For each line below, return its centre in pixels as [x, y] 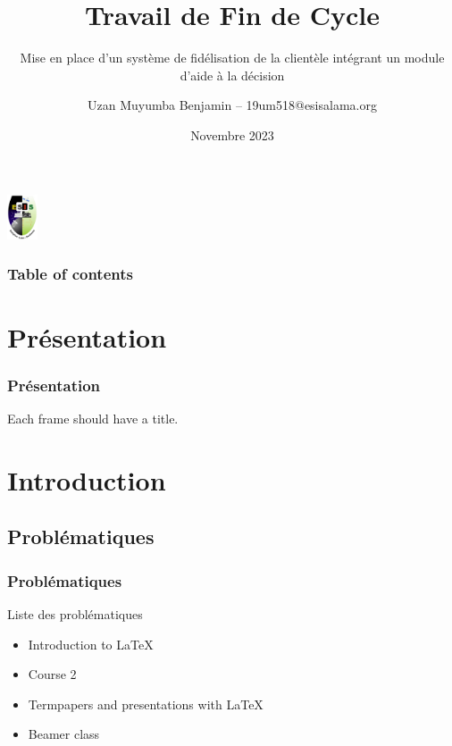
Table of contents [70, 274]
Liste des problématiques [75, 613]
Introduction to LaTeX [91, 644]
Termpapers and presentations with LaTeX [146, 704]
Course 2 [52, 674]
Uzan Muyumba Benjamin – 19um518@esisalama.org [232, 105]
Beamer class [64, 734]
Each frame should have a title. [93, 418]
